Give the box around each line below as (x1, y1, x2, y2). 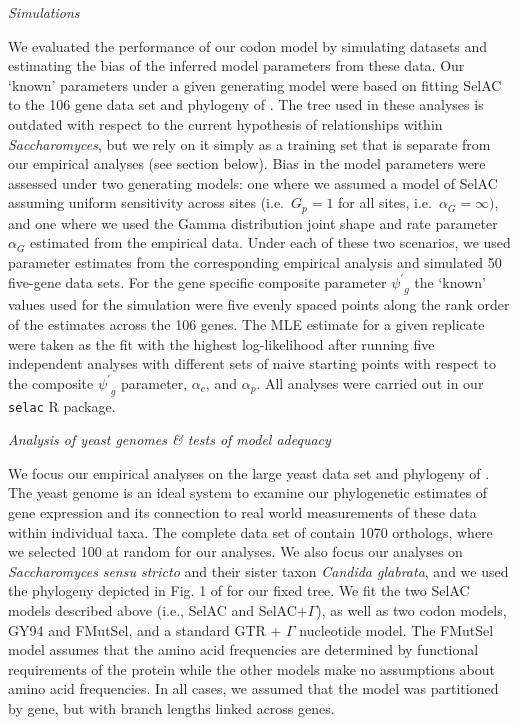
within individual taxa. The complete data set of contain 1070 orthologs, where (8, 521, 493, 542)
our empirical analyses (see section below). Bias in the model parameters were (8, 153, 486, 174)
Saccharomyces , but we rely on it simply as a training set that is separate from (8, 133, 491, 154)
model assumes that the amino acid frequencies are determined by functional (8, 639, 479, 660)
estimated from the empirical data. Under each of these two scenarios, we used (30, 232, 511, 253)
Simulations (8, 2, 80, 22)
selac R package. (8, 395, 116, 416)
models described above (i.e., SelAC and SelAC (8, 599, 297, 620)
